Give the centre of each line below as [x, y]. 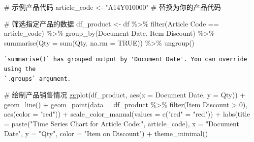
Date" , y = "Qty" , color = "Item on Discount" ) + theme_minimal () [106, 133]
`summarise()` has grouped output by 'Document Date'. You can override [126, 59]
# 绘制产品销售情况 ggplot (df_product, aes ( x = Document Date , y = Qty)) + [125, 95]
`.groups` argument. [38, 79]
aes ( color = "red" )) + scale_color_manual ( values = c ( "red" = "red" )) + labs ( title [127, 114]
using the [20, 69]
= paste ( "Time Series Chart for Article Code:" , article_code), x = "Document [122, 123]
